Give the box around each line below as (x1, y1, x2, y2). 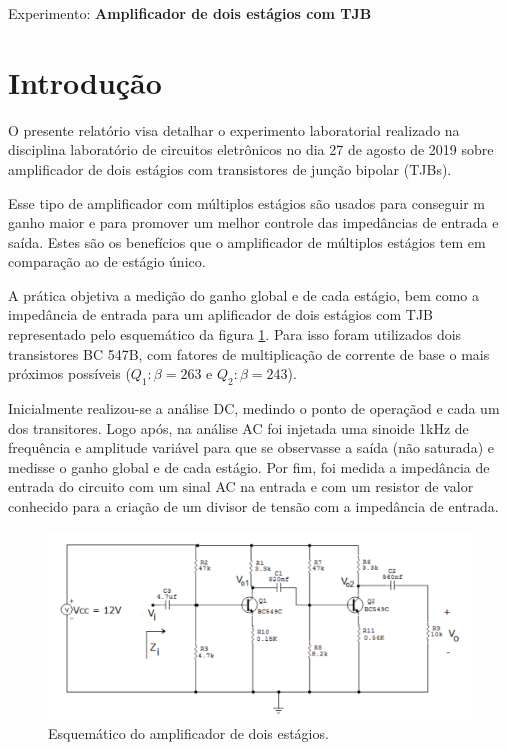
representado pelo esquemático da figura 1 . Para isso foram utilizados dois (8, 324, 462, 345)
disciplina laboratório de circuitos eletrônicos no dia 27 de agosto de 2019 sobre (8, 139, 494, 160)
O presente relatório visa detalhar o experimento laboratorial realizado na (8, 119, 460, 140)
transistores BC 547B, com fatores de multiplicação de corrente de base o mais (8, 343, 490, 364)
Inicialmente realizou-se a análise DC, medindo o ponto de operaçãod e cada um (8, 398, 500, 419)
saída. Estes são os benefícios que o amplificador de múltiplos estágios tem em (8, 231, 486, 252)
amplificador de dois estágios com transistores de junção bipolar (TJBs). (8, 158, 452, 179)
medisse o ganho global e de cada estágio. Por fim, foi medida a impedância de (8, 456, 490, 477)
